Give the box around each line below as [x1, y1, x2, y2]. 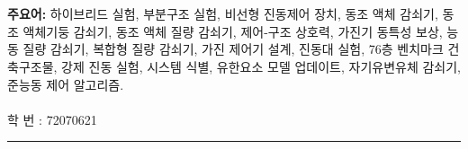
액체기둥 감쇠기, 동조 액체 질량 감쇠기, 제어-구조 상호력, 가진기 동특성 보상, [22, 22, 443, 40]
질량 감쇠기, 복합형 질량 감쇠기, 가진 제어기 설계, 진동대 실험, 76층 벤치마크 [22, 39, 444, 58]
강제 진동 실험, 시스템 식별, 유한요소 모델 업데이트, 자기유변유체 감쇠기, [61, 57, 461, 75]
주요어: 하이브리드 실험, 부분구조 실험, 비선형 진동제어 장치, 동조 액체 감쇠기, [7, 4, 438, 23]
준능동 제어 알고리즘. [7, 74, 124, 93]
